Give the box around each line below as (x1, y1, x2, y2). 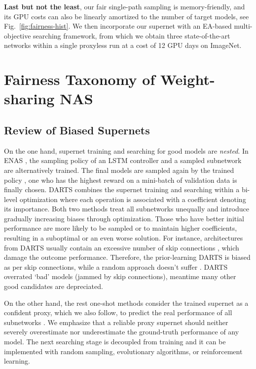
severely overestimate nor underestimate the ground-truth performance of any (4, 327, 239, 337)
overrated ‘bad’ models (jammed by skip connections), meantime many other (4, 271, 236, 282)
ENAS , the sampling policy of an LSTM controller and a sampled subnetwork (4, 155, 242, 165)
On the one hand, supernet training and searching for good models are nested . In (4, 145, 249, 156)
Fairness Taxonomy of (4, 69, 155, 89)
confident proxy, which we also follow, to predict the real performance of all (4, 307, 232, 318)
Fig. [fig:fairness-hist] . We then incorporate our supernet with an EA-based (4, 21, 232, 31)
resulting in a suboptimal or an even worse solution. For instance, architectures (4, 233, 243, 243)
